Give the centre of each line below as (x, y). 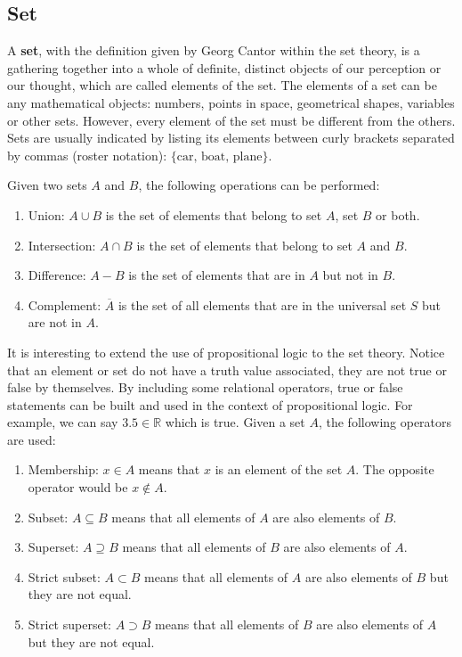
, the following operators (385, 422)
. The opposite (395, 469)
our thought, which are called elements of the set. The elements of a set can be (222, 85)
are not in (55, 322)
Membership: (63, 469)
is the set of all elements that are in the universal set (262, 304)
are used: (32, 439)
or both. (398, 214)
